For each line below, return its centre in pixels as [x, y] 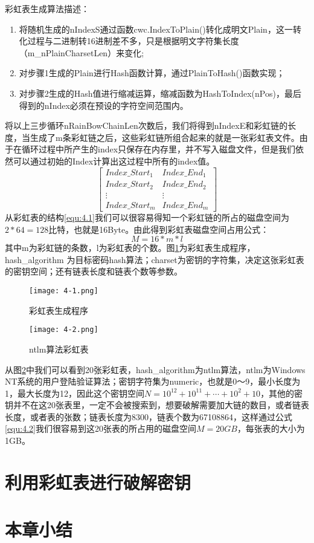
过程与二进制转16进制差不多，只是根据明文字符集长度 [133, 41]
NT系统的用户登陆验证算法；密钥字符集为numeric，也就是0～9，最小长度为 [153, 381]
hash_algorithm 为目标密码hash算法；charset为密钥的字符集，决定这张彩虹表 [155, 259]
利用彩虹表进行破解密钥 [98, 482]
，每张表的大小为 [271, 428]
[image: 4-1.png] [64, 291]
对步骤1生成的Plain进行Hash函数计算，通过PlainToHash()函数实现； [152, 73]
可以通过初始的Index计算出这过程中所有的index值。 [114, 161]
